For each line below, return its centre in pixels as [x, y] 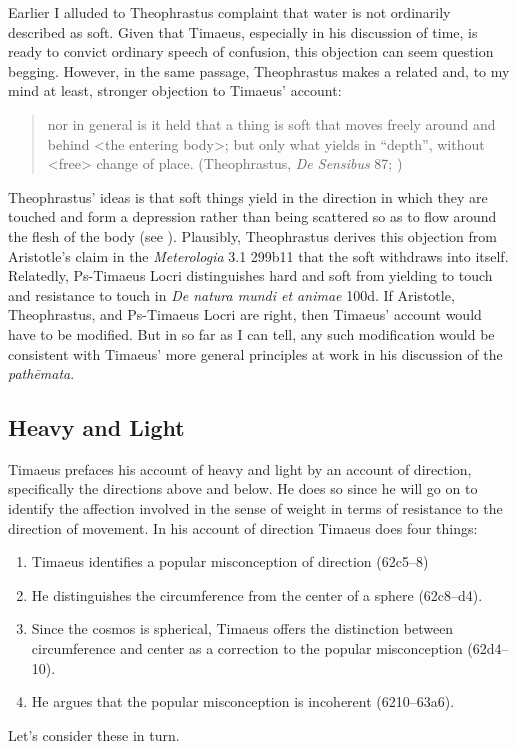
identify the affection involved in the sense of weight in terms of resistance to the [255, 508]
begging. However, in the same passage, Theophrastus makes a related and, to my [259, 70]
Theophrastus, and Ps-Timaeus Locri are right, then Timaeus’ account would [245, 314]
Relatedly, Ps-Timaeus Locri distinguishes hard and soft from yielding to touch [250, 275]
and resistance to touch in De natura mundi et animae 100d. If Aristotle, [231, 294]
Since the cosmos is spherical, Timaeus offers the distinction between [242, 628]
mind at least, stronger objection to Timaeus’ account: [175, 90]
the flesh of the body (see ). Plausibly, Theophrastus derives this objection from [252, 235]
